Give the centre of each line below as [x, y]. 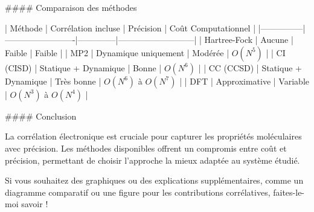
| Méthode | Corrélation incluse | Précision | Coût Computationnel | [130, 27]
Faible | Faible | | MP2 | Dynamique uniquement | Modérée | [117, 52]
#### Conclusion [41, 116]
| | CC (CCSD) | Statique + [250, 67]
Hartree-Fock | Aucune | [249, 40]
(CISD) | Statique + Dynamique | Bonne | [83, 67]
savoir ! [35, 204]
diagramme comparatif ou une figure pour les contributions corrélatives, [138, 192]
